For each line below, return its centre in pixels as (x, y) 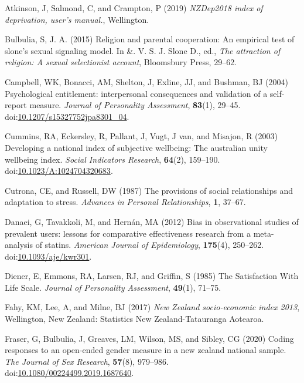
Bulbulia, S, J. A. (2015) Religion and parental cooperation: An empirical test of (150, 39)
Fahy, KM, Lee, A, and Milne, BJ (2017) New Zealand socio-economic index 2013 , (152, 307)
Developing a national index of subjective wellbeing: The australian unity (136, 147)
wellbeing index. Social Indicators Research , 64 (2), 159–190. (112, 159)
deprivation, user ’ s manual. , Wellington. (77, 19)
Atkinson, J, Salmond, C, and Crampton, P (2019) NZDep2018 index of (134, 8)
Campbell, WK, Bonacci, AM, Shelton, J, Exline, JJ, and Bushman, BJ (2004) (146, 81)
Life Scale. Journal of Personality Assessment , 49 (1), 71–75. (113, 287)
